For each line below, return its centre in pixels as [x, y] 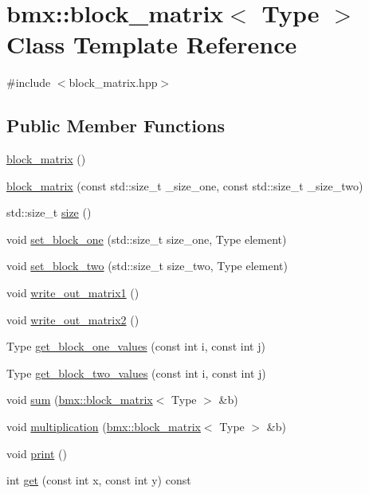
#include [29, 82]
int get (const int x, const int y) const [99, 480]
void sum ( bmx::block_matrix [80, 400]
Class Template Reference [152, 44]
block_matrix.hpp [113, 82]
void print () [37, 453]
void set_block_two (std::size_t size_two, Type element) [147, 266]
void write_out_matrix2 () [73, 319]
